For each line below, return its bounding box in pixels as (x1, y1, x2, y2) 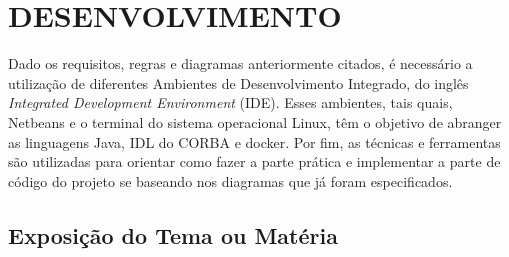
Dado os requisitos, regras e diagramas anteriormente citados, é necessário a (8, 53, 473, 74)
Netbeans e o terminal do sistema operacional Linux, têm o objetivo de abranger (8, 111, 502, 132)
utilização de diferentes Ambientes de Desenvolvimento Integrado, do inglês (8, 72, 469, 93)
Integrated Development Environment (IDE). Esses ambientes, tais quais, (8, 92, 453, 113)
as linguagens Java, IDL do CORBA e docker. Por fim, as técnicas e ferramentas (8, 131, 501, 152)
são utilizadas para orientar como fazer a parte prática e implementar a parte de (8, 151, 501, 172)
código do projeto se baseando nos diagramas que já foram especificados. (8, 170, 453, 191)
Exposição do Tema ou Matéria (8, 219, 338, 250)
